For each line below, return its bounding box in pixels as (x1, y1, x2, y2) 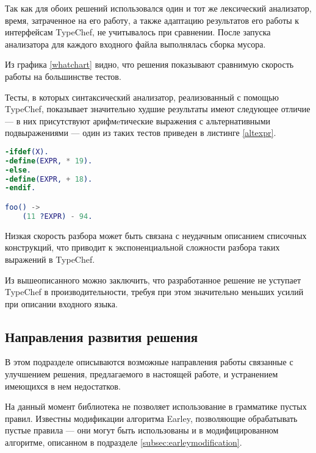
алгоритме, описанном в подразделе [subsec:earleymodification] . (5, 436, 242, 449)
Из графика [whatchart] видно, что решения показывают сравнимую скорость (5, 58, 294, 71)
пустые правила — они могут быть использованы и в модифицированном (5, 424, 279, 437)
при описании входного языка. (5, 297, 118, 310)
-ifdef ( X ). (5, 147, 49, 156)
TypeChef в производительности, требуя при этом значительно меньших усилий (5, 285, 304, 298)
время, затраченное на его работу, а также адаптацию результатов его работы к (5, 13, 300, 26)
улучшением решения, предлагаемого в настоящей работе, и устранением (5, 368, 278, 380)
